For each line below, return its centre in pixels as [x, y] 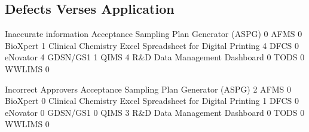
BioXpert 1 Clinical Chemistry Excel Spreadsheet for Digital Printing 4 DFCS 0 [152, 45]
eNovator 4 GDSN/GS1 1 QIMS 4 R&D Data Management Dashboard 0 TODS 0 [155, 57]
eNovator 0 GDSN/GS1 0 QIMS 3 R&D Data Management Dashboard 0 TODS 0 [155, 112]
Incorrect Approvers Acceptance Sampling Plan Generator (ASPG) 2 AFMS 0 [148, 89]
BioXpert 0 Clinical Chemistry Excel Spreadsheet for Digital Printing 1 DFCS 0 [152, 101]
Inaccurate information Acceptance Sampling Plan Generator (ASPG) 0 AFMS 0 [154, 34]
